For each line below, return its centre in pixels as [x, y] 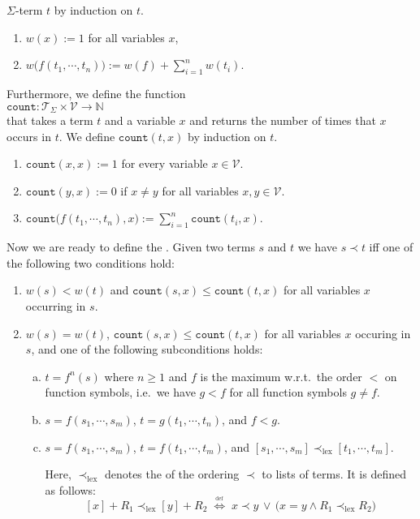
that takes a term [50, 120]
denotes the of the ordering [172, 474]
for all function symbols [288, 392]
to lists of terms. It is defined [334, 474]
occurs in [29, 136]
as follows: [70, 489]
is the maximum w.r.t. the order [281, 376]
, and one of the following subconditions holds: [147, 349]
